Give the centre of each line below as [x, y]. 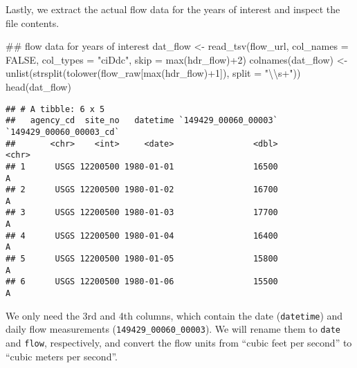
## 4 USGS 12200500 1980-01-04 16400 [142, 236]
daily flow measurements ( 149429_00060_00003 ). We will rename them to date [173, 329]
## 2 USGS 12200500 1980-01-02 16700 [142, 190]
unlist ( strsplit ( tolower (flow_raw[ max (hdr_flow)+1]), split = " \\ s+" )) [153, 73]
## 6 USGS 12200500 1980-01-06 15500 [142, 282]
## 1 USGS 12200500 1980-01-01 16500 [142, 166]
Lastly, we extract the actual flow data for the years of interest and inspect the [173, 9]
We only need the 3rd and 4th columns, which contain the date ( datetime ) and [174, 315]
